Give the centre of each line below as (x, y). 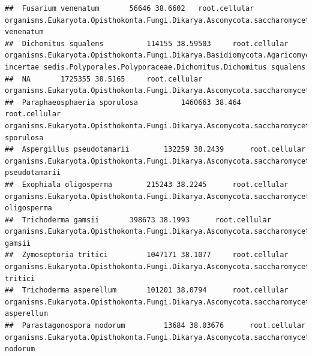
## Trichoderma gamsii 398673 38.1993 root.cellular (138, 220)
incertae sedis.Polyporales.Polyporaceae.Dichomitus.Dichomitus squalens (155, 67)
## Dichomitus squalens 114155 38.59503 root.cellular (147, 43)
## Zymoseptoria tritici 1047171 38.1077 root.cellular (147, 255)
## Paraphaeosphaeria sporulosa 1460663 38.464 (123, 102)
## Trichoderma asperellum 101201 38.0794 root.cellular (147, 290)
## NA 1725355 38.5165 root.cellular (104, 79)
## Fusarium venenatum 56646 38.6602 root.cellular (130, 8)
